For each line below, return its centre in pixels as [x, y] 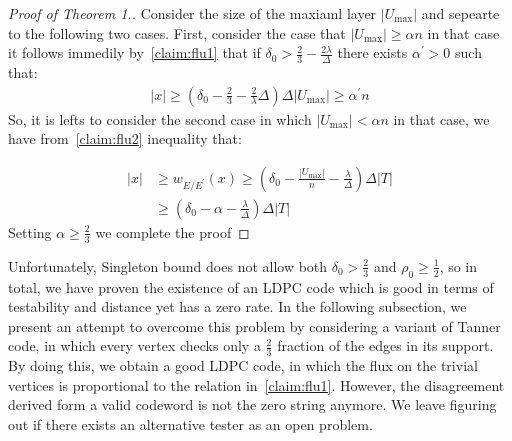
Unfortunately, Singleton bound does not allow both [168, 265]
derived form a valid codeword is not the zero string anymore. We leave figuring [252, 404]
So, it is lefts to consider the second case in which [160, 118]
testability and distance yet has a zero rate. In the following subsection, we [237, 306]
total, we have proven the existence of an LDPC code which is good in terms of [251, 286]
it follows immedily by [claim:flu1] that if [134, 52]
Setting [30, 231]
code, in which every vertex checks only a [134, 345]
